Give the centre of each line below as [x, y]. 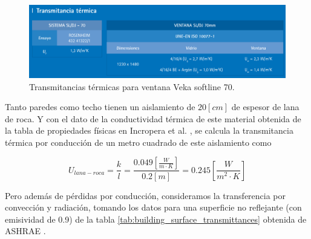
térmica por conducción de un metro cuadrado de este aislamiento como [138, 142]
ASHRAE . [25, 231]
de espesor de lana [265, 107]
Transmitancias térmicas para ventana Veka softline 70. [132, 86]
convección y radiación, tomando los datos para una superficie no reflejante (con [153, 207]
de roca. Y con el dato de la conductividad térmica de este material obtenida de [153, 118]
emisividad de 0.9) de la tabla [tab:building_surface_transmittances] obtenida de [156, 219]
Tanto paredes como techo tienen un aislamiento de [100, 107]
